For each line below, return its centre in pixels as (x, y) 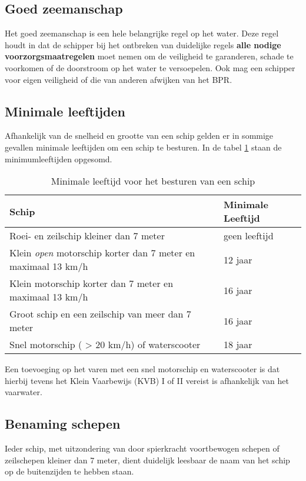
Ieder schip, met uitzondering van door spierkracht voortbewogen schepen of (142, 448)
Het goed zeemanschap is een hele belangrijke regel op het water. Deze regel (142, 33)
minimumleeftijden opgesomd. (59, 158)
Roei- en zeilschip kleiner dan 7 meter (87, 236)
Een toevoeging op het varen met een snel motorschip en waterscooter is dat (142, 369)
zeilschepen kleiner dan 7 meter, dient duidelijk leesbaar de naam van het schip (147, 460)
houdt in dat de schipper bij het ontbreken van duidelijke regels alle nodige (143, 44)
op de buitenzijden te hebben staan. (69, 471)
